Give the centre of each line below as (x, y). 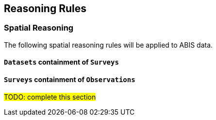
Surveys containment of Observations (70, 80)
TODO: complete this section (50, 97)
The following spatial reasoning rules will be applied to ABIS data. (108, 45)
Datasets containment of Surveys (61, 62)
